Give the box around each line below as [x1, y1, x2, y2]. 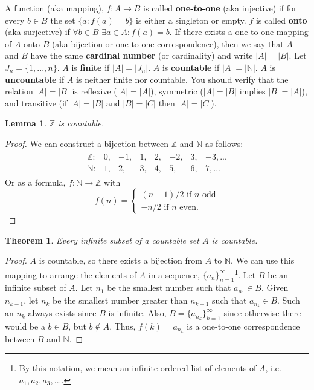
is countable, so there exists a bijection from [39, 254, 202, 267]
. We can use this [231, 254, 295, 267]
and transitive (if [5, 96, 68, 109]
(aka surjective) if [5, 25, 70, 38]
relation [5, 85, 33, 97]
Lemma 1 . [5, 117, 47, 129]
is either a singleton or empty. [136, 13, 246, 26]
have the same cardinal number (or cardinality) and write [30, 49, 253, 62]
